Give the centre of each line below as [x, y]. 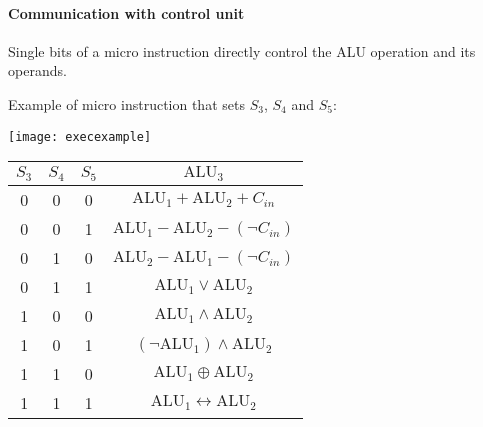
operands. [37, 70]
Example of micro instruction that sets [126, 103]
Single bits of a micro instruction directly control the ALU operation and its [242, 50]
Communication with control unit [126, 12]
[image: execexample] [80, 136]
